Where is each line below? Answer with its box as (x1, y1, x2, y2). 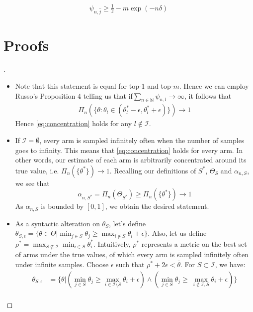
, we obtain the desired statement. (105, 201, 209, 211)
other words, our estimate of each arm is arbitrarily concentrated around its (15, 155, 247, 165)
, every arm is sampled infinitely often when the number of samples (39, 135, 245, 146)
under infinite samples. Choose (15, 259, 109, 269)
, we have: (215, 259, 246, 269)
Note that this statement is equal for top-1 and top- (15, 81, 173, 91)
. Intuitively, (93, 238, 131, 249)
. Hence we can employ (179, 81, 249, 91)
